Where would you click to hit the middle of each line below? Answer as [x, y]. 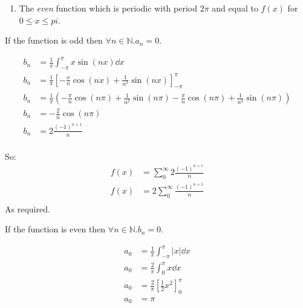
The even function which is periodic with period [108, 8]
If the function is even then [55, 229]
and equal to [235, 8]
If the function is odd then [54, 40]
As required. [28, 208]
